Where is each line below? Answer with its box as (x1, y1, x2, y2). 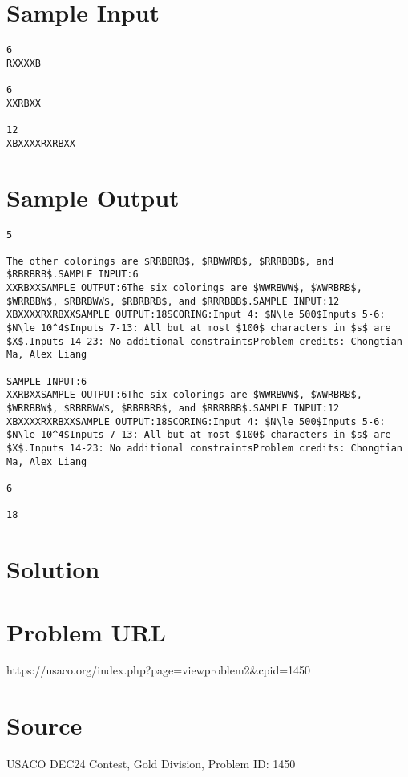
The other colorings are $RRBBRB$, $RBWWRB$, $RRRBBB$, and (6, 255, 334, 267)
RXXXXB (6, 57, 41, 69)
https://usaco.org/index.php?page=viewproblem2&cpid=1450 (6, 662, 311, 678)
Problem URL (6, 615, 166, 648)
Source (6, 709, 83, 742)
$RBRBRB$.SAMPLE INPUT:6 (6, 269, 139, 281)
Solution (6, 552, 100, 585)
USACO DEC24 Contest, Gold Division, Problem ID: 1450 (6, 755, 296, 772)
